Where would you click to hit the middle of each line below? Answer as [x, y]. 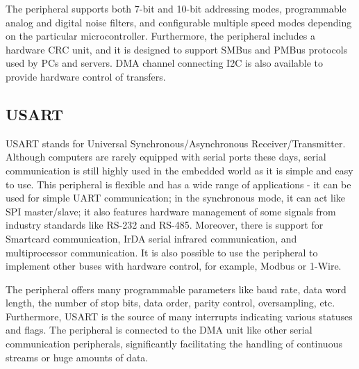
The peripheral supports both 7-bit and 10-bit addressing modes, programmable [176, 8]
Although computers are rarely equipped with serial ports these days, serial [166, 157]
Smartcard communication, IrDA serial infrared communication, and [151, 238]
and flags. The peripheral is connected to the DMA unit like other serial [159, 330]
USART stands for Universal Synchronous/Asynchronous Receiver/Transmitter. [176, 143]
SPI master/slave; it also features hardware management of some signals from [171, 211]
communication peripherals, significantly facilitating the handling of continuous [174, 344]
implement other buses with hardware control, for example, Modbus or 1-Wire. [174, 266]
